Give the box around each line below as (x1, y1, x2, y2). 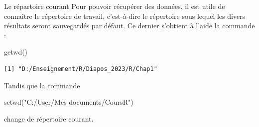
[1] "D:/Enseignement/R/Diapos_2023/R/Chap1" (4, 65, 157, 72)
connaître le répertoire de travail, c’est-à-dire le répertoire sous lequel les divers (4, 10, 246, 21)
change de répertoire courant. (4, 113, 94, 124)
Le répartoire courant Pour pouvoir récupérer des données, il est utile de (4, 1, 225, 11)
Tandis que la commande (4, 80, 80, 90)
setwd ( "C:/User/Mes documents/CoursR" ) (4, 97, 133, 107)
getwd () (4, 47, 28, 57)
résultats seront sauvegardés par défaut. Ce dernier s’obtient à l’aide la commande (4, 20, 255, 31)
